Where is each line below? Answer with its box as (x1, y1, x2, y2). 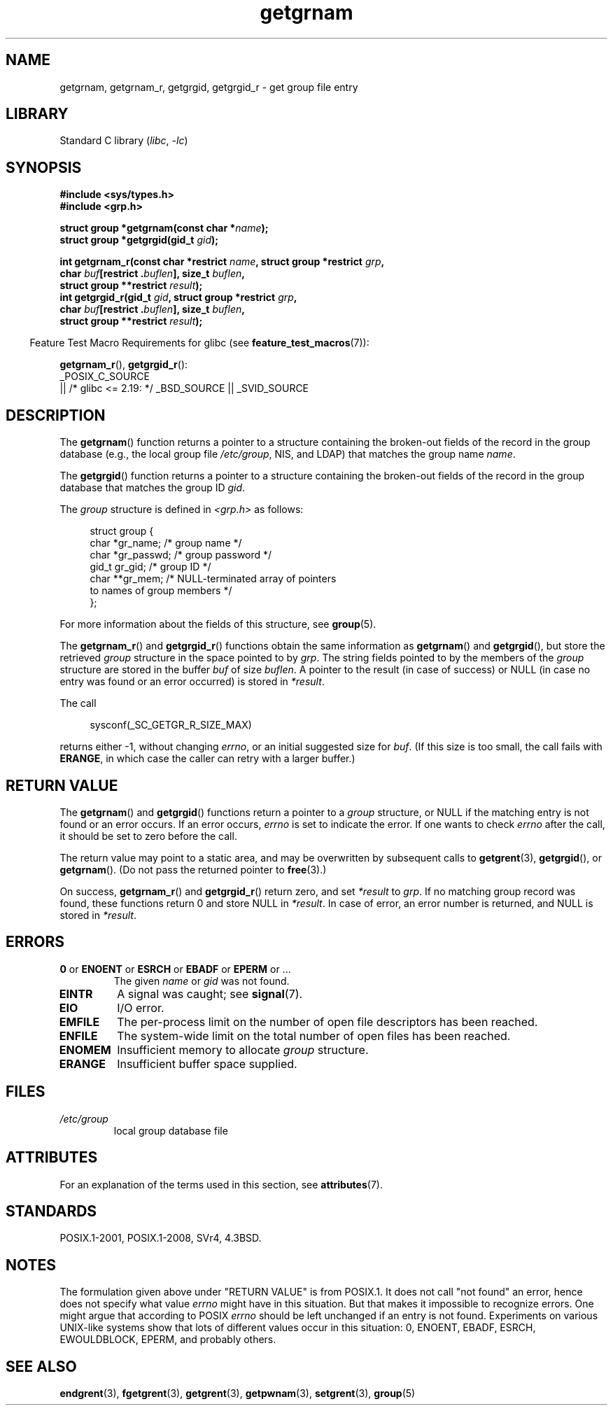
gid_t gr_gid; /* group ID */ (90, 561, 211, 573)
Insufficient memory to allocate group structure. (117, 1042, 369, 1057)
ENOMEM (59, 1042, 111, 1057)
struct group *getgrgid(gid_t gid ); (59, 234, 219, 246)
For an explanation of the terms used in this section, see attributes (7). (59, 1178, 383, 1191)
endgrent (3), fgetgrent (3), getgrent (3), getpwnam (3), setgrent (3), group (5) (59, 1387, 416, 1400)
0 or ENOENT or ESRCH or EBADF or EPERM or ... (59, 962, 291, 975)
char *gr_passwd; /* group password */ (90, 549, 272, 561)
